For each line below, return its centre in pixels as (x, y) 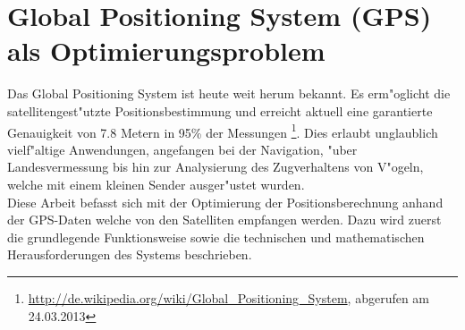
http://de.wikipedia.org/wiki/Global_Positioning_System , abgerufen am (229, 297)
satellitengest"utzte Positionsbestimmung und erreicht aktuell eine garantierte (220, 110)
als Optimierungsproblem (166, 51)
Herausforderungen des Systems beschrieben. (130, 254)
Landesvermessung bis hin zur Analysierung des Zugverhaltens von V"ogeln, (216, 167)
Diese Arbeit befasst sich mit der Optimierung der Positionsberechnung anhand (225, 202)
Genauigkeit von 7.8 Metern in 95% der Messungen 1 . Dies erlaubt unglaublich (223, 131)
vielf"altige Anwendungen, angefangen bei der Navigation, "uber (182, 149)
